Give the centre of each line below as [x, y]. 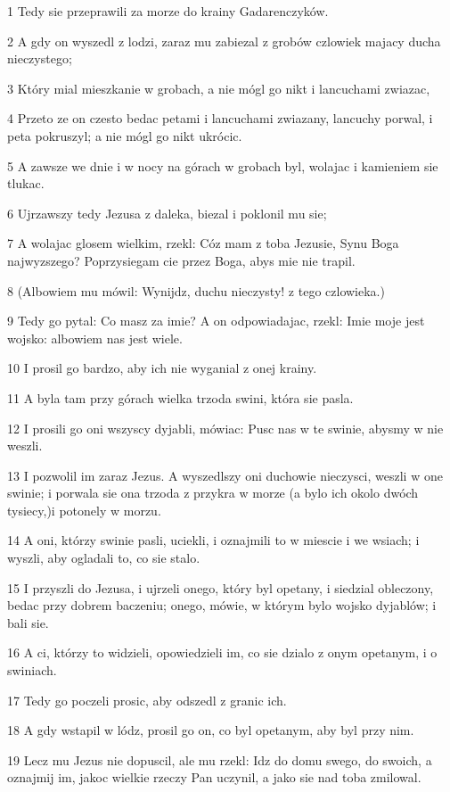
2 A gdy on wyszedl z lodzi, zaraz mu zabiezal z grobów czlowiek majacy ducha [224, 41]
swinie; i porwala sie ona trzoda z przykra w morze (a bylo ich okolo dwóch [213, 493]
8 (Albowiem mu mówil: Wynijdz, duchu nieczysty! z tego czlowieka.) [196, 290]
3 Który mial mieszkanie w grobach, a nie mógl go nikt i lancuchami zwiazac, [219, 88]
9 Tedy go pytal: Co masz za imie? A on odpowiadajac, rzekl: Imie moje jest [216, 321]
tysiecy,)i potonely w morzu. [84, 510]
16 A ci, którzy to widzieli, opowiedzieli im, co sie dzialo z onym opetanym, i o [222, 652]
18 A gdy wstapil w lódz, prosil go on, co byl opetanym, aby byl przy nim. [211, 730]
